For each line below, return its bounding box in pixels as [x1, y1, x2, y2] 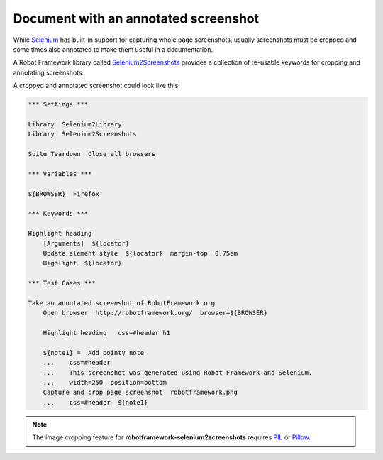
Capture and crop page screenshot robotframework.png [43, 388, 238, 397]
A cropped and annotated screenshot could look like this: [13, 82, 180, 90]
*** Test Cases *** [28, 279, 96, 287]
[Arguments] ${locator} [43, 239, 130, 248]
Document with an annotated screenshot [13, 11, 260, 26]
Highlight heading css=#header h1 [43, 329, 170, 337]
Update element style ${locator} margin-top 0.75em [43, 249, 238, 257]
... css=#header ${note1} [43, 398, 148, 406]
